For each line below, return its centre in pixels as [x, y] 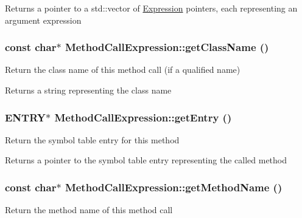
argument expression [43, 20]
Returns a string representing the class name [88, 90]
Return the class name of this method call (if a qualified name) [123, 70]
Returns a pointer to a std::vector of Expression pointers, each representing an [151, 8]
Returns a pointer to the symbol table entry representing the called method [146, 160]
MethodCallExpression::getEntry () [143, 117]
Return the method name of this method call [89, 210]
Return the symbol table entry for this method [92, 139]
